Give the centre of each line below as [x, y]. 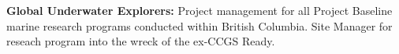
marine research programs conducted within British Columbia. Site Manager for [199, 25]
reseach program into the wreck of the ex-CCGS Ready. [141, 41]
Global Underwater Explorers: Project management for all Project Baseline [199, 10]
